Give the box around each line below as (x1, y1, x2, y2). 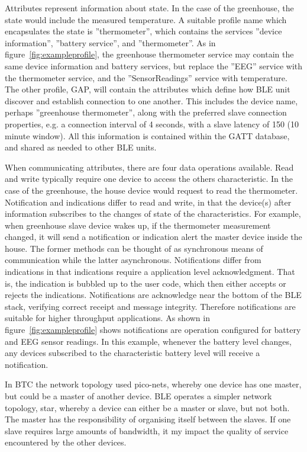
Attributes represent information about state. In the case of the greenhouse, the (5, 2, 294, 14)
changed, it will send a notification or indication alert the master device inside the (5, 230, 302, 243)
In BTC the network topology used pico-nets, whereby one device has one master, (5, 378, 302, 390)
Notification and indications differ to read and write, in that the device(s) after (5, 195, 292, 208)
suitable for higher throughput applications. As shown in (5, 312, 210, 324)
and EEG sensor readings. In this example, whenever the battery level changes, (5, 335, 292, 347)
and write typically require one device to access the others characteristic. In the (5, 172, 293, 185)
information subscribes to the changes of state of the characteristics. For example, (5, 207, 301, 220)
